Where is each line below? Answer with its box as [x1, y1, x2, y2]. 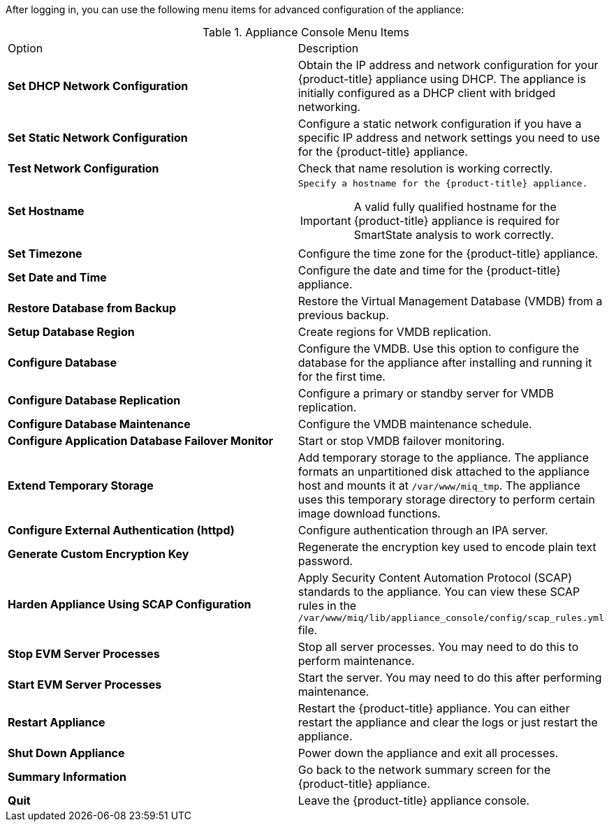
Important [300, 214, 351, 228]
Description [298, 41, 359, 55]
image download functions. [298, 506, 441, 520]
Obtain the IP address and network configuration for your [298, 58, 599, 72]
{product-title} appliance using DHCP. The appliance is [298, 72, 586, 86]
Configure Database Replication [8, 393, 181, 407]
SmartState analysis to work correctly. [353, 228, 554, 242]
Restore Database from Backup [8, 301, 176, 315]
